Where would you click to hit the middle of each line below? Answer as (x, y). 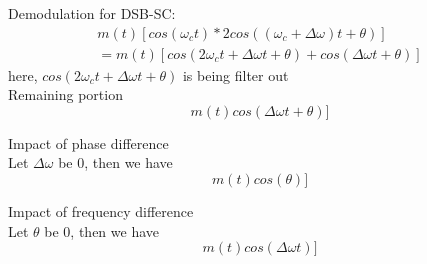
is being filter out (235, 74)
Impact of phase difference (88, 142)
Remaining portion (65, 94)
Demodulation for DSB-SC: (92, 13)
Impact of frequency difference (101, 211)
